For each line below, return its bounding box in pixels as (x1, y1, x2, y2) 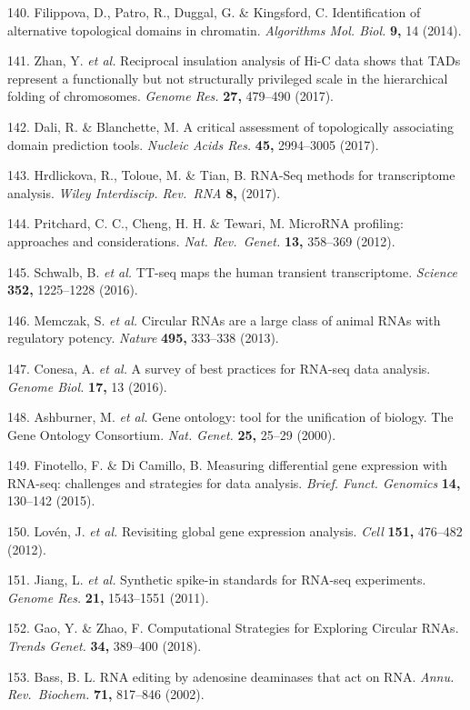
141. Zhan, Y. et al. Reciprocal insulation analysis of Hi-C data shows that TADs (7, 51, 461, 70)
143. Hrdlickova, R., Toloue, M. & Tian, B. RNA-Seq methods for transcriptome (7, 165, 455, 185)
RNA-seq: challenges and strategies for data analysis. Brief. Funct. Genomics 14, (7, 473, 461, 492)
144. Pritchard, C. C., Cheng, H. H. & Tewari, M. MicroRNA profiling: (7, 214, 404, 233)
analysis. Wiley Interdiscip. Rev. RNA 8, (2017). (7, 183, 281, 202)
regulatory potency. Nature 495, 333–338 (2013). (7, 328, 279, 347)
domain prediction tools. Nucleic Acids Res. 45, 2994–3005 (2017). (7, 135, 379, 154)
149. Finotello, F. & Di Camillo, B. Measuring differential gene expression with (7, 455, 448, 475)
